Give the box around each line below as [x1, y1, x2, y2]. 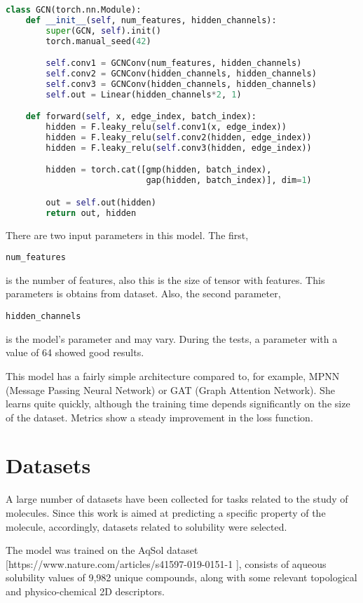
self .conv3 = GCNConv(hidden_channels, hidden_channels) [46, 79, 317, 89]
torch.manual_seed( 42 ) [46, 36, 151, 46]
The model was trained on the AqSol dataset [6, 543, 198, 557]
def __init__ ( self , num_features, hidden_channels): [25, 15, 277, 25]
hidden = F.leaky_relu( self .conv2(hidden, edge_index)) [46, 133, 312, 143]
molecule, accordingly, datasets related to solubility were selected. [6, 519, 287, 534]
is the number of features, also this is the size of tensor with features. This [6, 272, 325, 287]
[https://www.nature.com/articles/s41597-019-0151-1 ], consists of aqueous [6, 556, 327, 571]
